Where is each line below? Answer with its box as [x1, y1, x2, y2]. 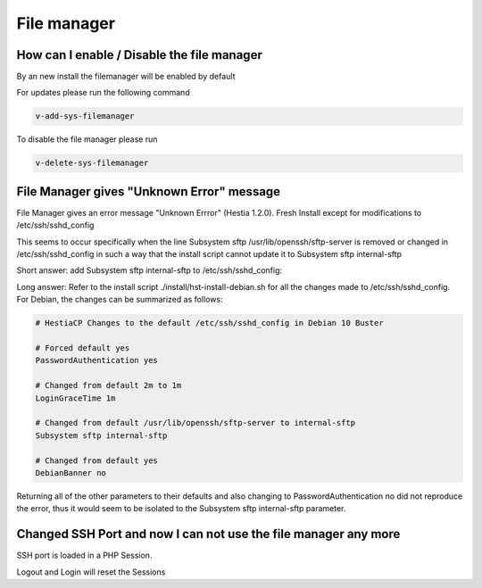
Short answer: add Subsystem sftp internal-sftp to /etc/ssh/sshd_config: [16, 265, 283, 276]
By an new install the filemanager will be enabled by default [16, 71, 236, 82]
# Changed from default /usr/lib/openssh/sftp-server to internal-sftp [35, 418, 356, 428]
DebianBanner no [35, 468, 107, 477]
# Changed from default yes [35, 455, 158, 466]
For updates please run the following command [16, 87, 191, 98]
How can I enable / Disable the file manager [16, 47, 262, 62]
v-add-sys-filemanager [35, 112, 135, 121]
